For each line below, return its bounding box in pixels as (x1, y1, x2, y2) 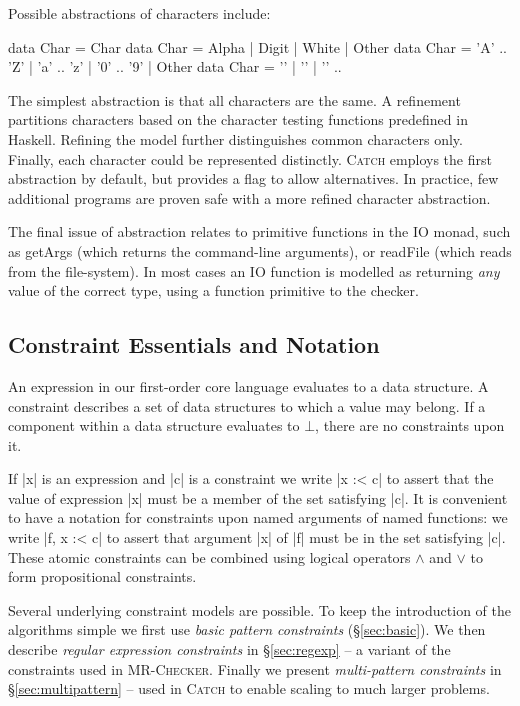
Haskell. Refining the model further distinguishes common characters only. (8, 128, 463, 149)
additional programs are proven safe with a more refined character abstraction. (8, 187, 491, 208)
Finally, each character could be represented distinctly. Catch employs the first (8, 148, 492, 169)
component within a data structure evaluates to (8, 415, 300, 436)
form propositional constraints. (8, 566, 197, 587)
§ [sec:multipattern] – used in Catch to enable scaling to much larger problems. (8, 678, 490, 699)
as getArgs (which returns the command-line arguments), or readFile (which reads (8, 240, 512, 261)
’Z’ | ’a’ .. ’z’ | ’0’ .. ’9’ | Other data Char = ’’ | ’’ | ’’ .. (8, 56, 342, 77)
